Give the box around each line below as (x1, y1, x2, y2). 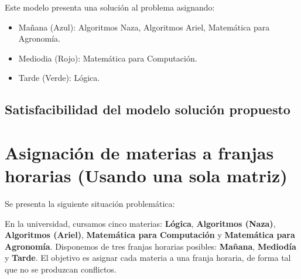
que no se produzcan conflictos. (5, 263, 117, 275)
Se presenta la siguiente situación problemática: (5, 198, 175, 210)
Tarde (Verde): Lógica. (18, 72, 100, 84)
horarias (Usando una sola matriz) (5, 164, 288, 188)
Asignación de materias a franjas (5, 140, 274, 164)
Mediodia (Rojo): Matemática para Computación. (18, 52, 197, 64)
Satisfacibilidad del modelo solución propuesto (5, 100, 290, 118)
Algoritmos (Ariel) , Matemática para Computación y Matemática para (5, 229, 295, 241)
